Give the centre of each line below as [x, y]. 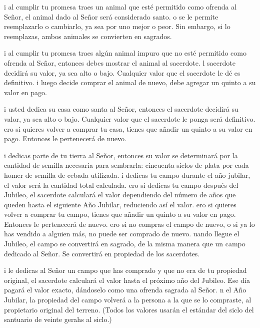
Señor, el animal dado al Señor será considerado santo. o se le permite [111, 16]
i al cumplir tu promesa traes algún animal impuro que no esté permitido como [125, 53]
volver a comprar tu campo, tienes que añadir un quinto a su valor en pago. [120, 214]
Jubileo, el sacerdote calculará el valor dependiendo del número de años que [120, 195]
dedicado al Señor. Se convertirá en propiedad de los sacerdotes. [102, 253]
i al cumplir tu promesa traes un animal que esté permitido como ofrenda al [120, 7]
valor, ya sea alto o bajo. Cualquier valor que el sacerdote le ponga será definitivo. [130, 118]
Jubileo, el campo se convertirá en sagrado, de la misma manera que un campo [125, 244]
